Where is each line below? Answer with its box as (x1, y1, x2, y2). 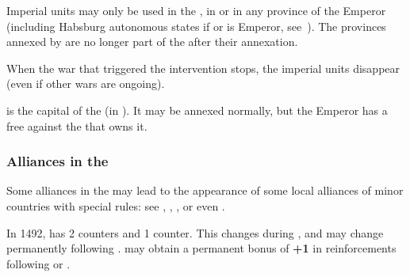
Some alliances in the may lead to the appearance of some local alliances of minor (6, 182, 404, 199)
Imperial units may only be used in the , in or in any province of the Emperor (6, 2, 386, 18)
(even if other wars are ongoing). (6, 75, 165, 92)
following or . (6, 255, 71, 271)
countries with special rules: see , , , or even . (6, 197, 225, 214)
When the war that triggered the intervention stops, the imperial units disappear (6, 59, 400, 76)
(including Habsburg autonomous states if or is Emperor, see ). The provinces (6, 17, 386, 34)
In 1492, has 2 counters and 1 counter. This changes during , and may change (6, 224, 384, 241)
